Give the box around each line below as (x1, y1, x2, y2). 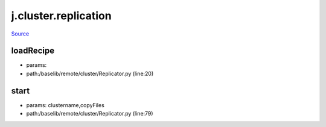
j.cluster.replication (11, 9, 112, 22)
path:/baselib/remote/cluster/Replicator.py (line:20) (26, 70, 154, 77)
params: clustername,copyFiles (26, 101, 105, 108)
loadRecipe (11, 46, 55, 56)
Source (11, 30, 30, 37)
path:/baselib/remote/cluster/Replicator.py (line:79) (26, 110, 153, 117)
